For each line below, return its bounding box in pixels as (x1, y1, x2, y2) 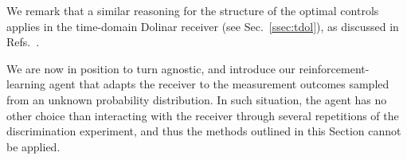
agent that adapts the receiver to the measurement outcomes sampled (49, 76, 389, 92)
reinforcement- (299, 60, 370, 76)
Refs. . (6, 33, 40, 50)
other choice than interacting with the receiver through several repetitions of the (6, 107, 399, 123)
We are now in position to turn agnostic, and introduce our (6, 60, 295, 76)
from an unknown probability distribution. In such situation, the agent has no (6, 91, 387, 107)
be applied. (6, 138, 61, 154)
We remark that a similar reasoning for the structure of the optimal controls (6, 2, 379, 18)
